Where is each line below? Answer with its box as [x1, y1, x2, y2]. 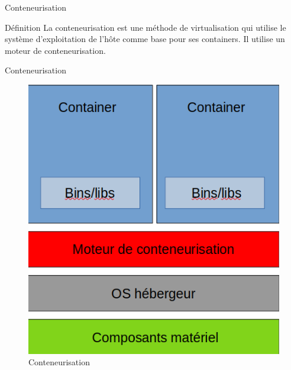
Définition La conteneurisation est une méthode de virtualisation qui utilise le [5, 21, 286, 33]
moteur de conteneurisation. [5, 44, 106, 56]
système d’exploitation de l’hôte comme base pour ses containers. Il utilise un [5, 33, 285, 45]
